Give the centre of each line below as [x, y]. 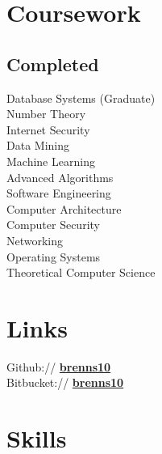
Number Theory [46, 114]
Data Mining [38, 145]
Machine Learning [51, 161]
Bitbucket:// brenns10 [65, 382]
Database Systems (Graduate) [81, 98]
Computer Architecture [64, 208]
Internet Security [48, 129]
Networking [35, 240]
